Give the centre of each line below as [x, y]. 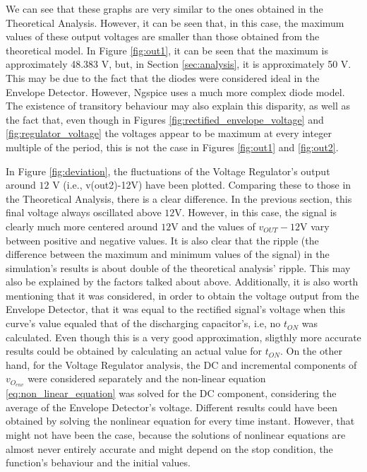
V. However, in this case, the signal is [256, 212]
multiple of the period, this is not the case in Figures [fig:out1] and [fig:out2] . [172, 147]
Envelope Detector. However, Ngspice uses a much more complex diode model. [175, 92]
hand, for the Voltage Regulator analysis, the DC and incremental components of [181, 364]
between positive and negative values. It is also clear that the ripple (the [162, 240]
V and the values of [213, 226]
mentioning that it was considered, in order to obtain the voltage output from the [182, 295]
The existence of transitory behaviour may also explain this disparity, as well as [178, 106]
